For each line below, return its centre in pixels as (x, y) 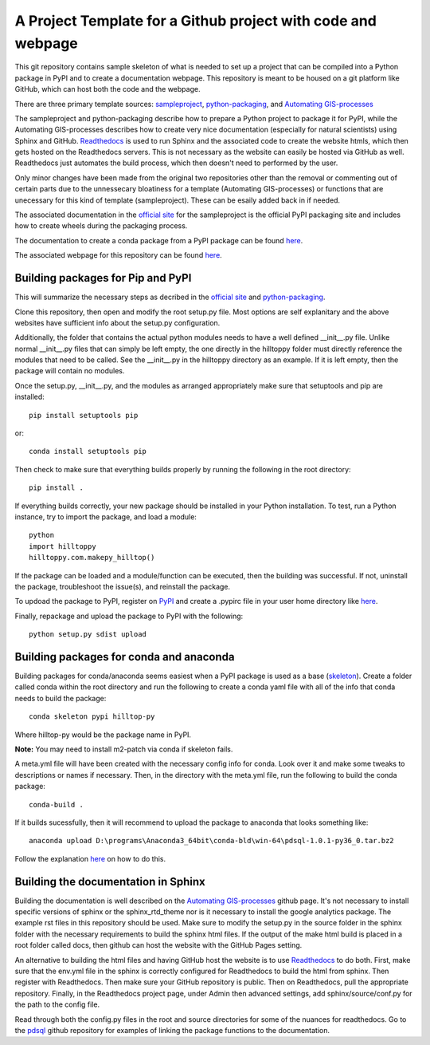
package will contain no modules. (70, 371)
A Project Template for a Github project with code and (196, 21)
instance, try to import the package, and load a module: (106, 517)
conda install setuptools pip (88, 452)
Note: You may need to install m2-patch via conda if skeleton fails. (124, 749)
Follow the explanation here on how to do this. (90, 858)
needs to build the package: (61, 698)
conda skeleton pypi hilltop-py (92, 717)
